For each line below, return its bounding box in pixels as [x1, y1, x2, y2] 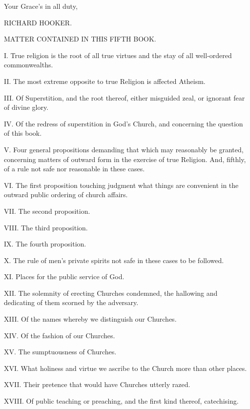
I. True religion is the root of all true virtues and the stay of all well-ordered [4, 50, 232, 60]
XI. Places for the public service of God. [4, 271, 125, 282]
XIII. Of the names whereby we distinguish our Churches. [4, 314, 177, 324]
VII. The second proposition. [4, 205, 90, 216]
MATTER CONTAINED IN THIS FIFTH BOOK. [4, 34, 156, 44]
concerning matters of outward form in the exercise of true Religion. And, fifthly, [4, 154, 246, 164]
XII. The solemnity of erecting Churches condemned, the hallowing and [4, 287, 218, 298]
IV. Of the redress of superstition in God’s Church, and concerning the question [4, 118, 243, 128]
